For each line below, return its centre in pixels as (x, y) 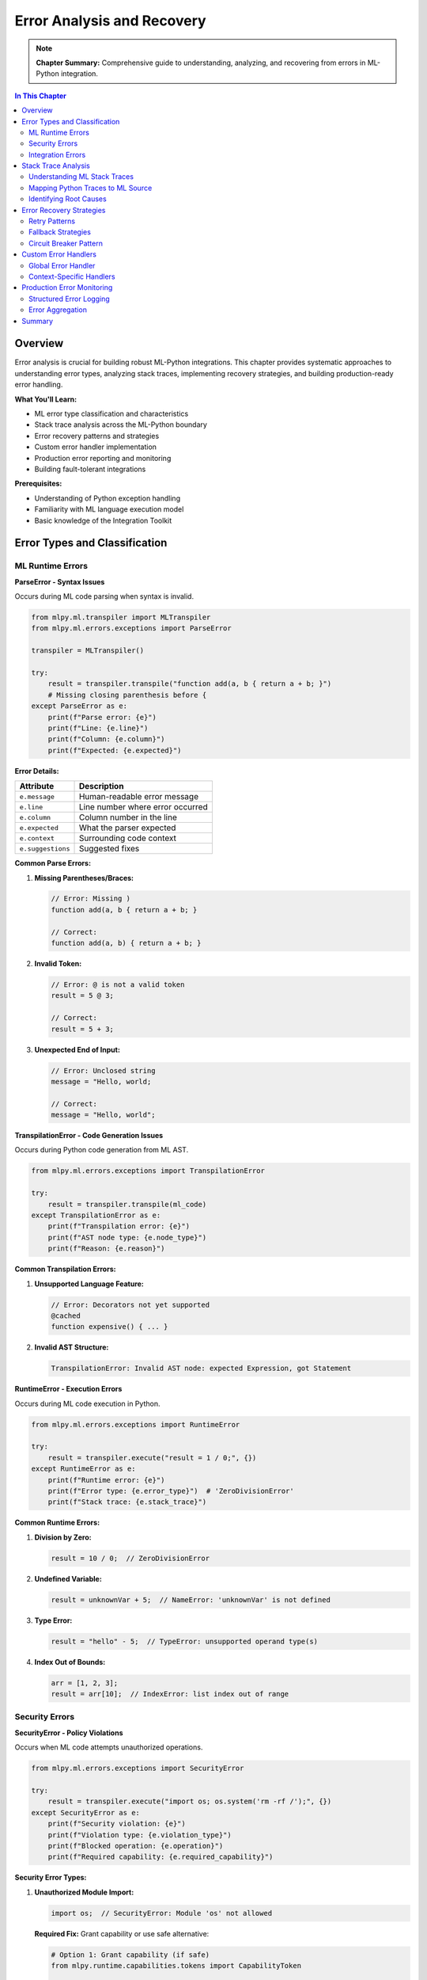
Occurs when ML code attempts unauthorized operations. (109, 1747)
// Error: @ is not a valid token (118, 985)
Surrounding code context (128, 838)
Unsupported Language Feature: (89, 1284)
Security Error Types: (51, 1878)
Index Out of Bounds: (70, 1662)
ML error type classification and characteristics (111, 413)
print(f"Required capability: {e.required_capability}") (161, 1857)
